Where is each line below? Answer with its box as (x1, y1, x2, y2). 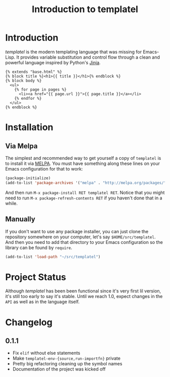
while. (5, 200, 18, 206)
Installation (5, 121, 54, 133)
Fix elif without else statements (12, 350, 80, 356)
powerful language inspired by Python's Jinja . (5, 59, 101, 65)
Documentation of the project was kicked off (12, 366, 106, 372)
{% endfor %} (14, 96, 42, 101)
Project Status (5, 271, 67, 283)
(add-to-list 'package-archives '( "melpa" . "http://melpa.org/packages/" (5, 180, 166, 185)
